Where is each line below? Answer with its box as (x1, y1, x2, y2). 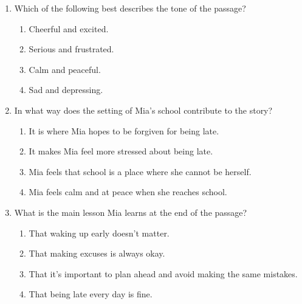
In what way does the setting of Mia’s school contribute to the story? (14, 103, 273, 116)
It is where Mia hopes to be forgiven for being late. (29, 124, 219, 137)
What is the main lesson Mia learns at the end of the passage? (14, 206, 247, 218)
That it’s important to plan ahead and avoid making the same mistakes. (29, 267, 298, 280)
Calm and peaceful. (29, 63, 101, 75)
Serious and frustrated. (29, 43, 114, 55)
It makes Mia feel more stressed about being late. (29, 145, 213, 157)
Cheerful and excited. (29, 22, 109, 35)
